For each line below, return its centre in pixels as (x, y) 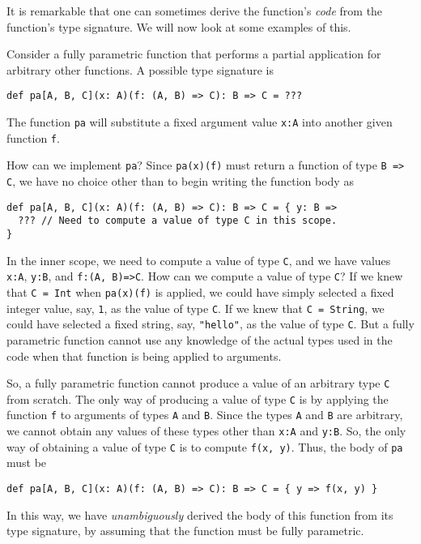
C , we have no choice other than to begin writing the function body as (180, 181)
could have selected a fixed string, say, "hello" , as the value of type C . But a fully (210, 324)
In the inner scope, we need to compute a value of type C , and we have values (199, 260)
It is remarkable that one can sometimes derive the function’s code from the (195, 11)
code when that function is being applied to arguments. (144, 356)
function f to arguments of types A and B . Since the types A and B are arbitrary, (205, 415)
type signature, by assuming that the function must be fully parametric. (185, 531)
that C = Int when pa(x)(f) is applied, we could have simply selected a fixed (200, 291)
